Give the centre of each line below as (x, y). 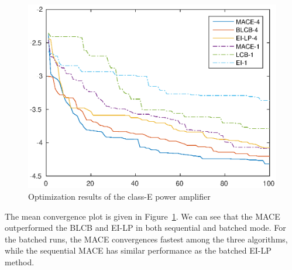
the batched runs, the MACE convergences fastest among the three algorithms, (146, 239)
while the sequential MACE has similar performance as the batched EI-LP (138, 250)
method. (20, 262)
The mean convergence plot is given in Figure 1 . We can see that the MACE (142, 216)
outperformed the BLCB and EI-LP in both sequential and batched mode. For (145, 228)
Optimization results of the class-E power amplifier (119, 196)
